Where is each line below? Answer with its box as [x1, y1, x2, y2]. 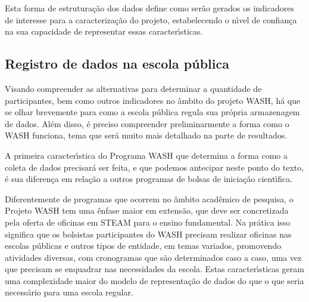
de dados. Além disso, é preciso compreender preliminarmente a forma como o [5, 117, 289, 130]
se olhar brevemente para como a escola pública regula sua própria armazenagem [5, 106, 300, 118]
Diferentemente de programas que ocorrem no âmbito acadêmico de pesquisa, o [5, 192, 294, 205]
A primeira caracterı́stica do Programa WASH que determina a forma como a [5, 149, 288, 161]
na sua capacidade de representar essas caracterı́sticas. [5, 25, 203, 38]
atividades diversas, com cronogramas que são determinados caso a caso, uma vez [5, 251, 302, 263]
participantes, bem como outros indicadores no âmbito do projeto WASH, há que [5, 94, 301, 106]
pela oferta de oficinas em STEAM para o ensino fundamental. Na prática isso [5, 215, 291, 228]
